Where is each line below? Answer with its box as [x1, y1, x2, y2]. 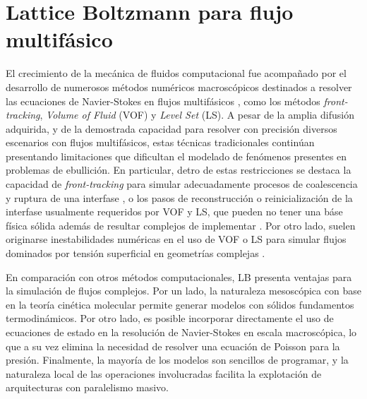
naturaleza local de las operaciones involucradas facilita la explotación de [6, 366, 322, 381]
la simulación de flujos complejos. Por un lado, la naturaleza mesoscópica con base [6, 283, 361, 298]
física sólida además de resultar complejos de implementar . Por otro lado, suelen [6, 218, 356, 232]
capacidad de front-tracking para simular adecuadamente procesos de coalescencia [6, 177, 358, 191]
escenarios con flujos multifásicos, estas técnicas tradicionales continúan [6, 135, 315, 150]
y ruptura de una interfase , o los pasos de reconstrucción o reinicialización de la [6, 190, 353, 205]
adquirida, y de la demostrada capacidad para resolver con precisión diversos [6, 121, 337, 136]
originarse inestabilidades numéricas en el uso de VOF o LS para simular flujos [6, 232, 347, 246]
